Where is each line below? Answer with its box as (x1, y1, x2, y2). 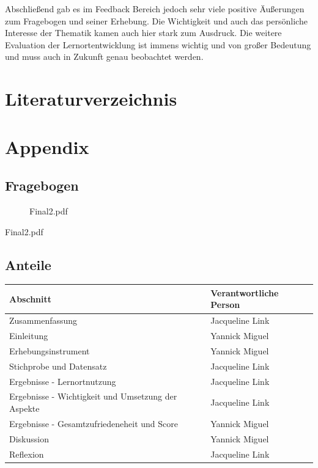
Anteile (5, 255, 51, 274)
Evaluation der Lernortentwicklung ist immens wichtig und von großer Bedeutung (5, 38, 311, 51)
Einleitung (9, 329, 48, 342)
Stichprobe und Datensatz (9, 359, 107, 372)
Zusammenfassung (9, 314, 78, 327)
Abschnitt (9, 292, 52, 305)
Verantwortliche (210, 286, 279, 299)
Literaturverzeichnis (5, 86, 177, 111)
